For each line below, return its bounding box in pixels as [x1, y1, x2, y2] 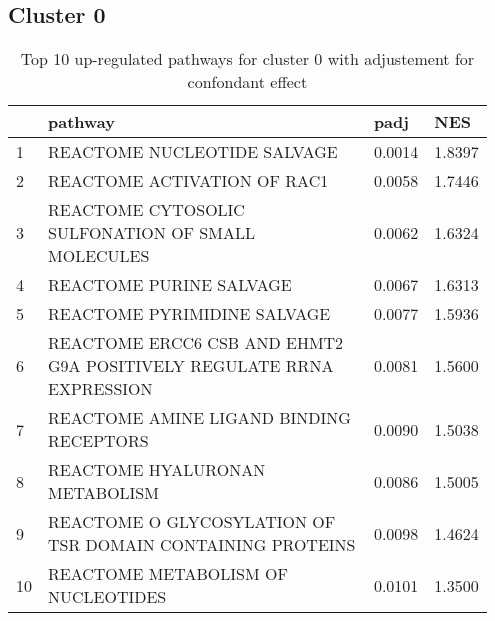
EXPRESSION [48, 377, 153, 401]
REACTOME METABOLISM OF [48, 562, 288, 586]
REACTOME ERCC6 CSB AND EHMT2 [48, 331, 344, 355]
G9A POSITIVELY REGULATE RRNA [48, 354, 334, 378]
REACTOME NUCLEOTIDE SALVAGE [48, 140, 338, 164]
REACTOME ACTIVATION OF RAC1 [48, 169, 329, 193]
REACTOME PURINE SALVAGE [48, 273, 292, 297]
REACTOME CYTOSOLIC [48, 198, 245, 222]
